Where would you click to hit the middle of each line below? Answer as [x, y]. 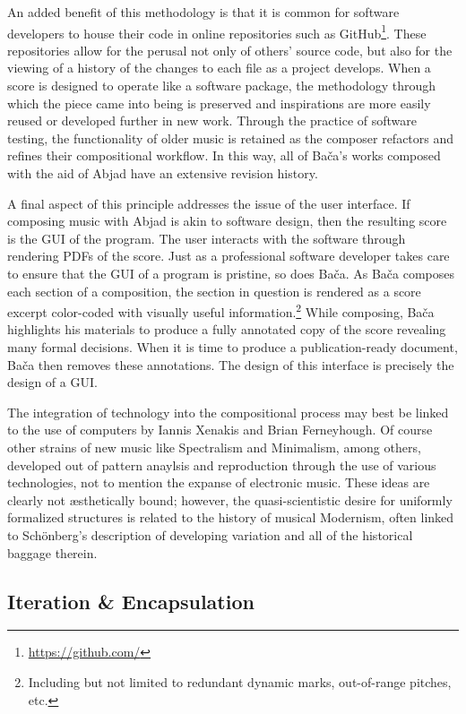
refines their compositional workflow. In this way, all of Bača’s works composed [224, 155]
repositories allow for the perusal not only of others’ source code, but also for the [230, 50]
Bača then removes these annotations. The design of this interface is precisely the [231, 364]
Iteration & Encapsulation [131, 601]
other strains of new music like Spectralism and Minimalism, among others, [214, 447]
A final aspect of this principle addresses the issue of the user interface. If [209, 203]
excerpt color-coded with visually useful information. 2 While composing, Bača [221, 310]
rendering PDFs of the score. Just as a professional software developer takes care [229, 256]
